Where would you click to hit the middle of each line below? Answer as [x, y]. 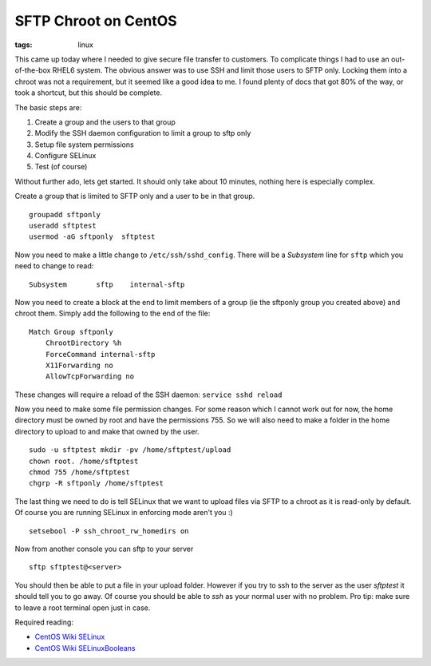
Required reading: [44, 622]
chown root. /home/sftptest [84, 461]
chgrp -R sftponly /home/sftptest [96, 484]
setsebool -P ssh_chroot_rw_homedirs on [109, 531]
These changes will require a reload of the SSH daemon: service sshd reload [148, 394]
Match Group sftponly [71, 332]
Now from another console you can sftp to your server [104, 549]
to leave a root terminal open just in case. [83, 608]
